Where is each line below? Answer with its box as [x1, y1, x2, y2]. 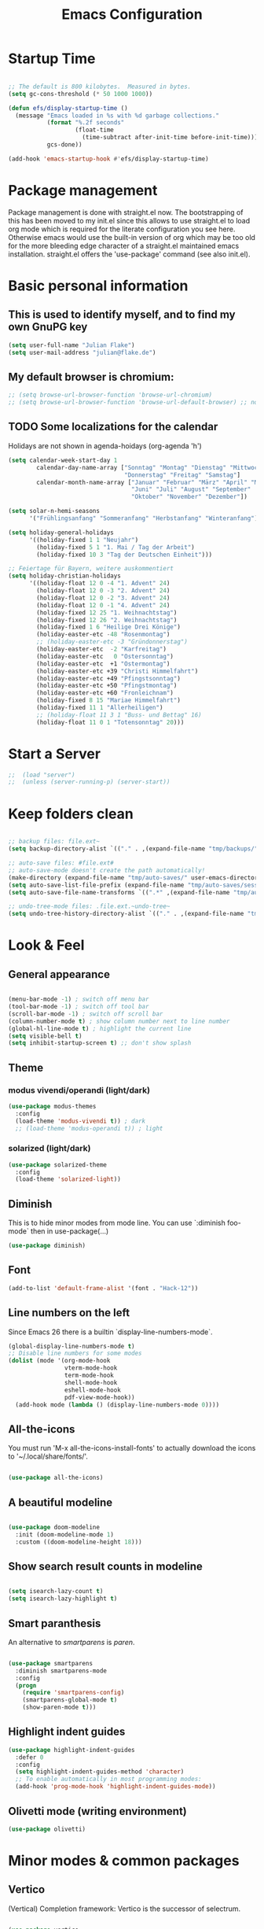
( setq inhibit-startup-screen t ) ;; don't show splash [8, 1039, 192, 1047]
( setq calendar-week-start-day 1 [8, 456, 118, 464]
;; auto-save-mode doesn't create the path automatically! [8, 866, 206, 874]
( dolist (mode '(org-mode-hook [8, 1357, 111, 1365]
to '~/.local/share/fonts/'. [8, 1451, 89, 1461]
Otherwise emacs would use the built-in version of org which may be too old [8, 232, 255, 242]
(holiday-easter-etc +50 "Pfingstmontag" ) [36, 682, 178, 690]
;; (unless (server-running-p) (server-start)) [8, 778, 170, 786]
